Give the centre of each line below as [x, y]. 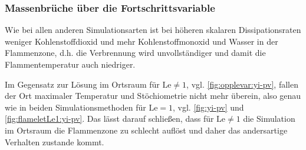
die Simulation [269, 119]
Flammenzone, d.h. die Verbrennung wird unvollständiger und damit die [135, 53]
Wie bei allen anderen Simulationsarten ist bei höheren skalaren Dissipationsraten [153, 30]
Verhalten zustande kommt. [55, 141]
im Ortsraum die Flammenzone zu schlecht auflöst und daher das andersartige [146, 130]
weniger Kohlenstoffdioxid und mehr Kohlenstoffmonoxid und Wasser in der [142, 41]
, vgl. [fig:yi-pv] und [208, 107]
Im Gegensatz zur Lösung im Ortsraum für [82, 84]
